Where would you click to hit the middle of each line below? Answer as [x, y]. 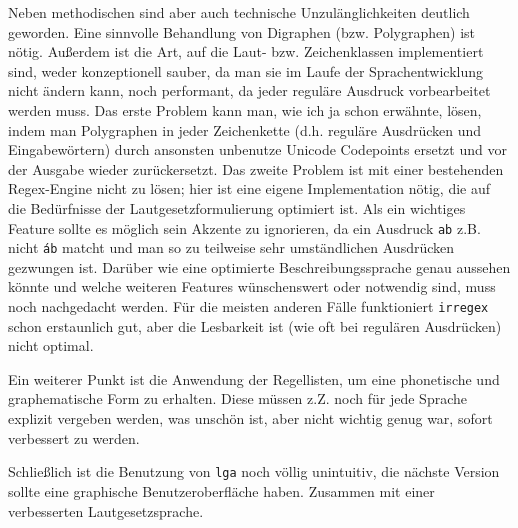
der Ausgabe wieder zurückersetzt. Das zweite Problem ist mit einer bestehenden [256, 168]
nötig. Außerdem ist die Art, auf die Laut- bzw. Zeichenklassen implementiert [246, 51]
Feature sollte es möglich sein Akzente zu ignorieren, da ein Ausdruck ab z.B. [244, 227]
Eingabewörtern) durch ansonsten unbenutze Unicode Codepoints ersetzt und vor [257, 149]
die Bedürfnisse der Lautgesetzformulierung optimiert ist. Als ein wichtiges [237, 207]
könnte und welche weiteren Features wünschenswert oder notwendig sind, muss [252, 286]
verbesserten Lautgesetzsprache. [106, 510]
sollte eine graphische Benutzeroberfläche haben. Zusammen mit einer [221, 490]
